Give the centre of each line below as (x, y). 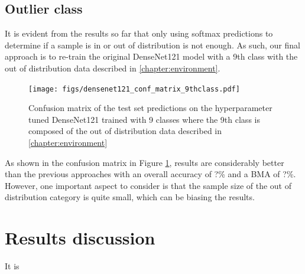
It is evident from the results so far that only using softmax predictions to (139, 33)
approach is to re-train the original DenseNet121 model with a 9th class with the (151, 56)
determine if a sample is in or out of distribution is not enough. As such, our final (152, 45)
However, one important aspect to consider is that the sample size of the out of (148, 185)
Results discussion (80, 238)
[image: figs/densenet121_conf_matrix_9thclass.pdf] (134, 89)
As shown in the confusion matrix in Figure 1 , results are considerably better (145, 162)
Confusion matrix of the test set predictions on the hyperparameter (150, 108)
